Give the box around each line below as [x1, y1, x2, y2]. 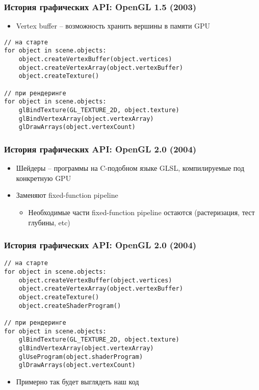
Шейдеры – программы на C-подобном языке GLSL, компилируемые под [16, 163, 245, 173]
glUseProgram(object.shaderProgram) [18, 353, 143, 360]
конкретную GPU [16, 172, 71, 183]
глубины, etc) [28, 217, 70, 227]
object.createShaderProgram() [18, 302, 121, 309]
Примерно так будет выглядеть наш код [16, 376, 139, 386]
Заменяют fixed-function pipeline [16, 190, 118, 200]
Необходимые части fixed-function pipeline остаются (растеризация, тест [28, 207, 255, 218]
